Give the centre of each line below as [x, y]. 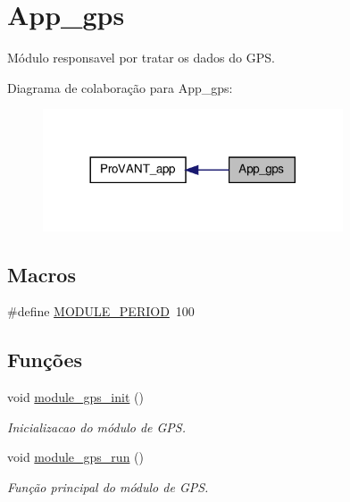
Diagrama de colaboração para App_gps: [120, 87]
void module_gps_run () [75, 457]
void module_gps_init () [75, 397]
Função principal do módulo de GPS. [108, 487]
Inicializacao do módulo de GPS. [97, 427]
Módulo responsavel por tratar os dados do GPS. [141, 58]
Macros [42, 274]
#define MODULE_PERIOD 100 [101, 311]
